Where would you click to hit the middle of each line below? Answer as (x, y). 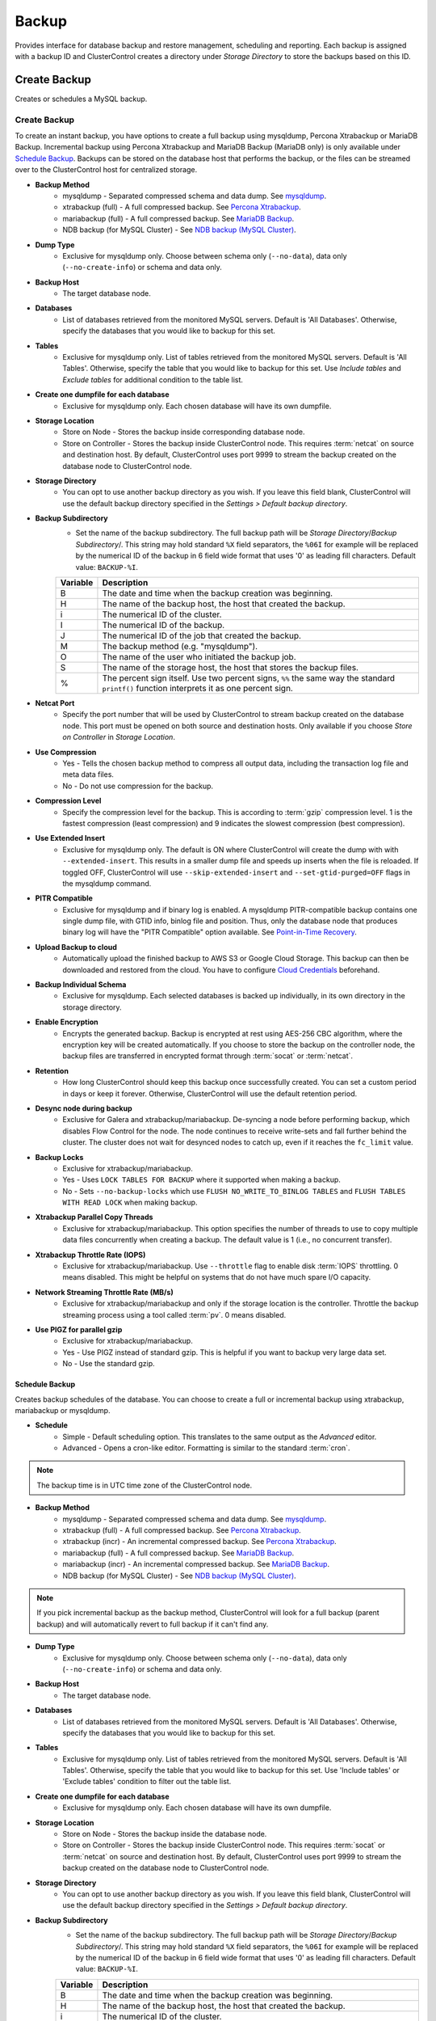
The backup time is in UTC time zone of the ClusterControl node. (145, 1485)
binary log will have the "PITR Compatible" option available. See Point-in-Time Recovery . (210, 932)
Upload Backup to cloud (76, 947)
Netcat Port (55, 703)
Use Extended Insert (70, 838)
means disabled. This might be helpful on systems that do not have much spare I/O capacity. (217, 1277)
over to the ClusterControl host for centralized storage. (106, 170)
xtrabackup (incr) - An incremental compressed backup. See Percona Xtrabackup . (199, 1542)
